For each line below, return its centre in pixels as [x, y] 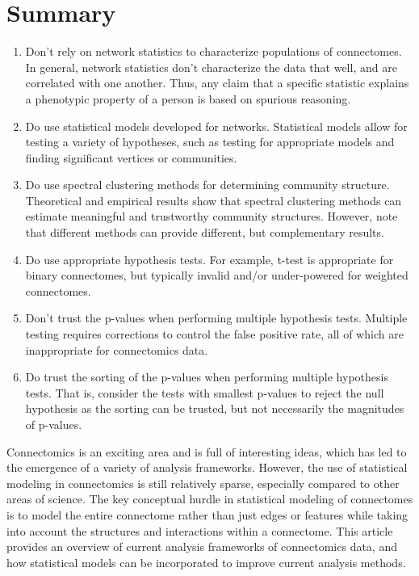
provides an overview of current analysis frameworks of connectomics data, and [202, 547]
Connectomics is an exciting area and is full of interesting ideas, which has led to [207, 451]
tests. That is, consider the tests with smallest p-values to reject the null [205, 392]
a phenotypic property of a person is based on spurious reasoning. [188, 98]
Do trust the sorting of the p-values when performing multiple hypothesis [207, 377]
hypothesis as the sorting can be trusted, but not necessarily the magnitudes [215, 408]
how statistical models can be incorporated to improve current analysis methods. [206, 562]
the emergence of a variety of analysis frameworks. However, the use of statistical [207, 467]
